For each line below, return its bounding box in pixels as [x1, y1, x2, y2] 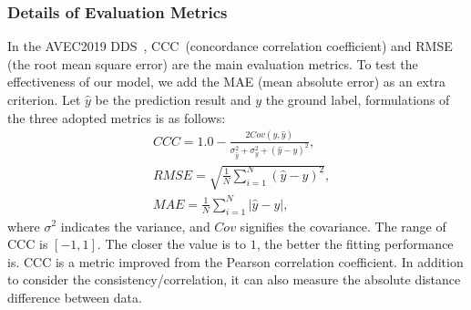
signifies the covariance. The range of [240, 216, 446, 235]
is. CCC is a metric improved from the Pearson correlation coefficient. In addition [7, 252, 464, 271]
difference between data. [7, 287, 142, 306]
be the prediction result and [95, 90, 251, 108]
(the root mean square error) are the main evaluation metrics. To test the [7, 54, 418, 73]
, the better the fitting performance [256, 234, 454, 253]
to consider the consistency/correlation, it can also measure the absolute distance [7, 270, 461, 289]
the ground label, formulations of [265, 90, 450, 108]
